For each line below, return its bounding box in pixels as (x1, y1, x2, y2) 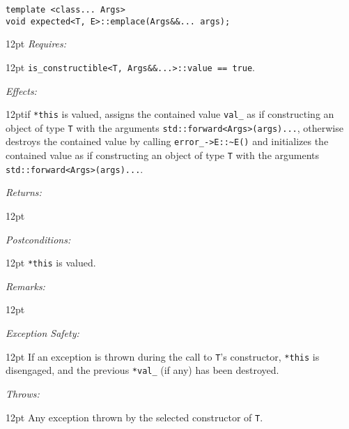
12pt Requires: (6, 36, 67, 51)
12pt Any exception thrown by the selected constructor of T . (6, 409, 263, 424)
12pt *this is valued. (6, 255, 96, 270)
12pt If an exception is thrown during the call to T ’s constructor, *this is (6, 349, 320, 363)
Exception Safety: (6, 326, 79, 340)
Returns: (6, 185, 42, 200)
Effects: (6, 83, 37, 98)
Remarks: (6, 278, 45, 293)
